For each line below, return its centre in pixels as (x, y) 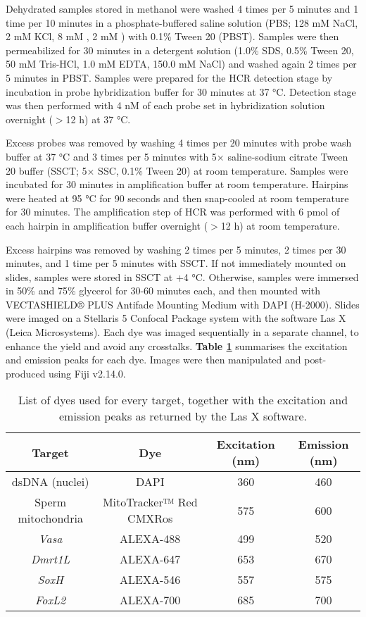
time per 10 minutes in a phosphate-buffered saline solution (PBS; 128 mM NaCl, (182, 22)
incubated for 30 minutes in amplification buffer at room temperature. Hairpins (177, 184)
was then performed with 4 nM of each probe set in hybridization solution (165, 105)
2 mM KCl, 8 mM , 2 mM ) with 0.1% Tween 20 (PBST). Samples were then (172, 36)
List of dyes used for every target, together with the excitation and (183, 400)
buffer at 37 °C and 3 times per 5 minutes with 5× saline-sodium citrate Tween (177, 156)
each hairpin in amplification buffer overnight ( (107, 225)
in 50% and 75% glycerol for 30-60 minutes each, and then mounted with (163, 291)
